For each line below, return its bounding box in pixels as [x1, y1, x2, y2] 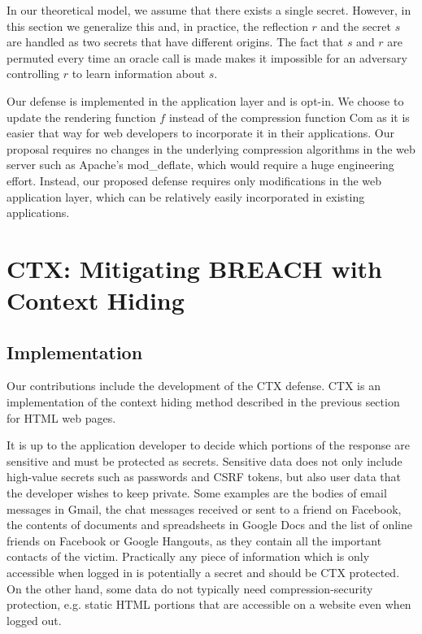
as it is [376, 108, 410, 125]
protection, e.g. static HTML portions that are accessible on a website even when [7, 596, 411, 613]
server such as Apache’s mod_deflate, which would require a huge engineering [7, 156, 394, 173]
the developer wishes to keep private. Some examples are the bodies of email [7, 484, 387, 502]
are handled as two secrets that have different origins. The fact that [7, 33, 344, 50]
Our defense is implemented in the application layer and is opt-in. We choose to [7, 92, 404, 109]
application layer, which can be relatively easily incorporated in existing [7, 188, 365, 205]
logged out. [7, 611, 62, 628]
